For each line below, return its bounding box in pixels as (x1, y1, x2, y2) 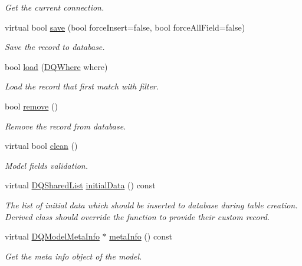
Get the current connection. (5, 1, 104, 13)
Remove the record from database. (5, 119, 126, 132)
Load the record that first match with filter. (5, 80, 159, 92)
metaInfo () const (109, 230, 172, 242)
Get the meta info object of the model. (5, 250, 142, 262)
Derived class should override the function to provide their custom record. (5, 210, 270, 222)
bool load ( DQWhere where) (5, 60, 108, 72)
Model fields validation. (5, 159, 88, 171)
